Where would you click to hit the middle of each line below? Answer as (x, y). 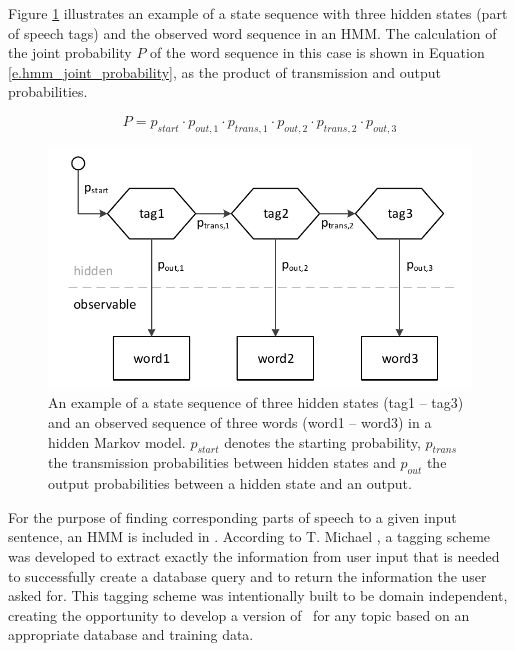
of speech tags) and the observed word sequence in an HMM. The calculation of (252, 32)
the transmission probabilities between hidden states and (222, 462)
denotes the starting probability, (322, 441)
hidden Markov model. (117, 441)
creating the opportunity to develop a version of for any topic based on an (239, 614)
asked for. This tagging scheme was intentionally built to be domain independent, (258, 595)
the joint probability (70, 52)
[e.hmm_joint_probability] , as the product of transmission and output (224, 71)
